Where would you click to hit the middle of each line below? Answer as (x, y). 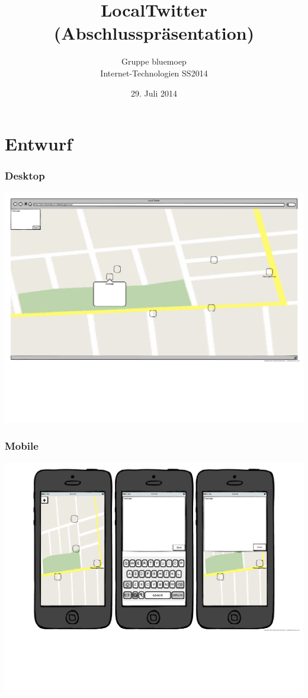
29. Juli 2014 (154, 93)
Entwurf (39, 144)
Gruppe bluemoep (154, 61)
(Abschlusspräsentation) (154, 33)
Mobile (22, 446)
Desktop (25, 176)
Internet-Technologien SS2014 (154, 73)
